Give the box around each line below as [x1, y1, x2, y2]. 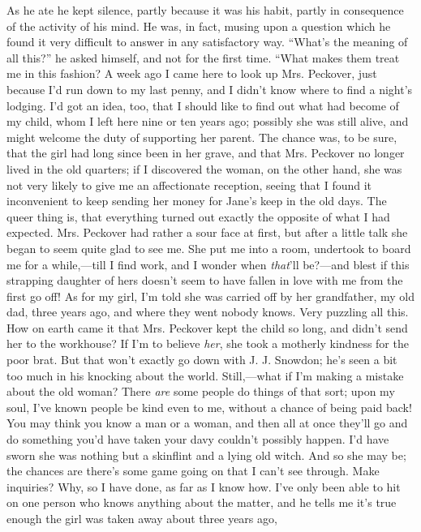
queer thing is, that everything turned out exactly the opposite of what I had [6, 208, 390, 225]
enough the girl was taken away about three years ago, [6, 510, 277, 526]
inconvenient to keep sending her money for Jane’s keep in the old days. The [6, 192, 387, 209]
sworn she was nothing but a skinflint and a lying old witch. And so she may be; [6, 446, 406, 463]
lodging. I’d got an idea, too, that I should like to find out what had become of [6, 97, 399, 114]
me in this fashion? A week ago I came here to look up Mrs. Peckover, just [6, 65, 377, 82]
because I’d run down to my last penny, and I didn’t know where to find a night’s [6, 80, 413, 97]
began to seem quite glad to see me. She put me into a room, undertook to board [6, 239, 411, 256]
